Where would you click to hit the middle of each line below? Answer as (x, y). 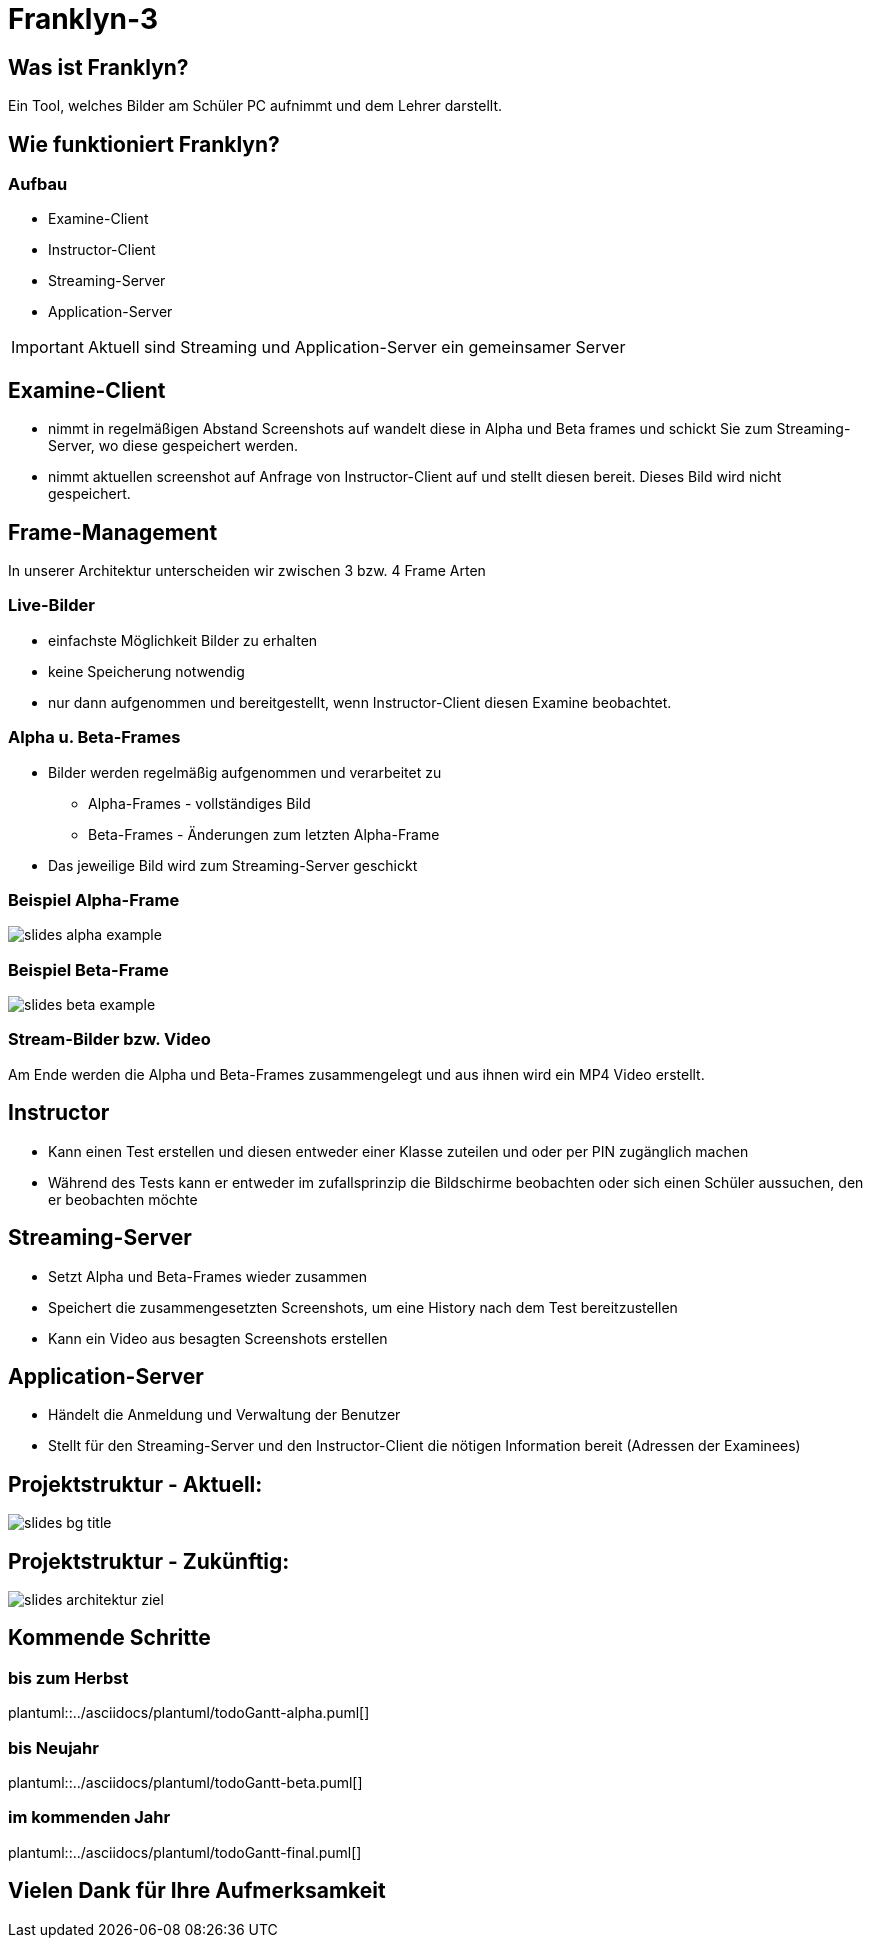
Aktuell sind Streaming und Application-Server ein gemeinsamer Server (356, 347)
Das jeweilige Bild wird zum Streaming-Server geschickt (233, 865)
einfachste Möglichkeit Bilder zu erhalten (183, 640)
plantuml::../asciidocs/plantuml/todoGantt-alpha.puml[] (189, 1713)
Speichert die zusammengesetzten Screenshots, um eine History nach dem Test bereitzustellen (363, 1307)
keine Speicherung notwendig (146, 671)
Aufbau (38, 184)
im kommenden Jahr (89, 1817)
